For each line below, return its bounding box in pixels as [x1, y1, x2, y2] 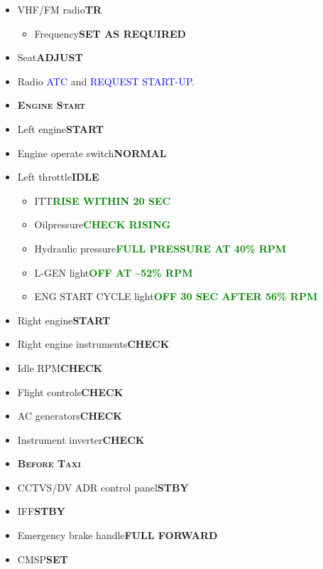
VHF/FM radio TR [17, 2, 102, 16]
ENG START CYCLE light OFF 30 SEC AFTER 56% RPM [34, 289, 318, 304]
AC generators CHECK [17, 408, 122, 423]
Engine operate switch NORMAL [17, 145, 167, 160]
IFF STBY [17, 504, 65, 519]
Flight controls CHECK [17, 384, 124, 399]
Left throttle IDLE [17, 169, 99, 184]
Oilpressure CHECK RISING [34, 217, 171, 232]
